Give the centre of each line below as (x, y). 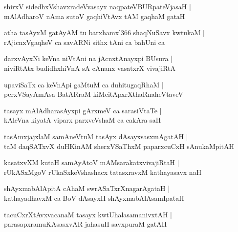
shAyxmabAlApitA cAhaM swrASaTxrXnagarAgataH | (87, 188)
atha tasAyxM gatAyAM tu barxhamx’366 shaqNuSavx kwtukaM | (104, 32)
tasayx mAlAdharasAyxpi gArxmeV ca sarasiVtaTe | (83, 110)
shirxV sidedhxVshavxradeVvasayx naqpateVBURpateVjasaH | (97, 6)
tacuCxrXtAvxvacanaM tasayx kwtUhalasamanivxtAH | (88, 214)
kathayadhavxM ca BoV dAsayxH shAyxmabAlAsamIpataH (94, 198)
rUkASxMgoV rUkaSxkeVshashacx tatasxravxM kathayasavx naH (103, 172)
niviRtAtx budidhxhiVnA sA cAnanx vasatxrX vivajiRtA (90, 68)
